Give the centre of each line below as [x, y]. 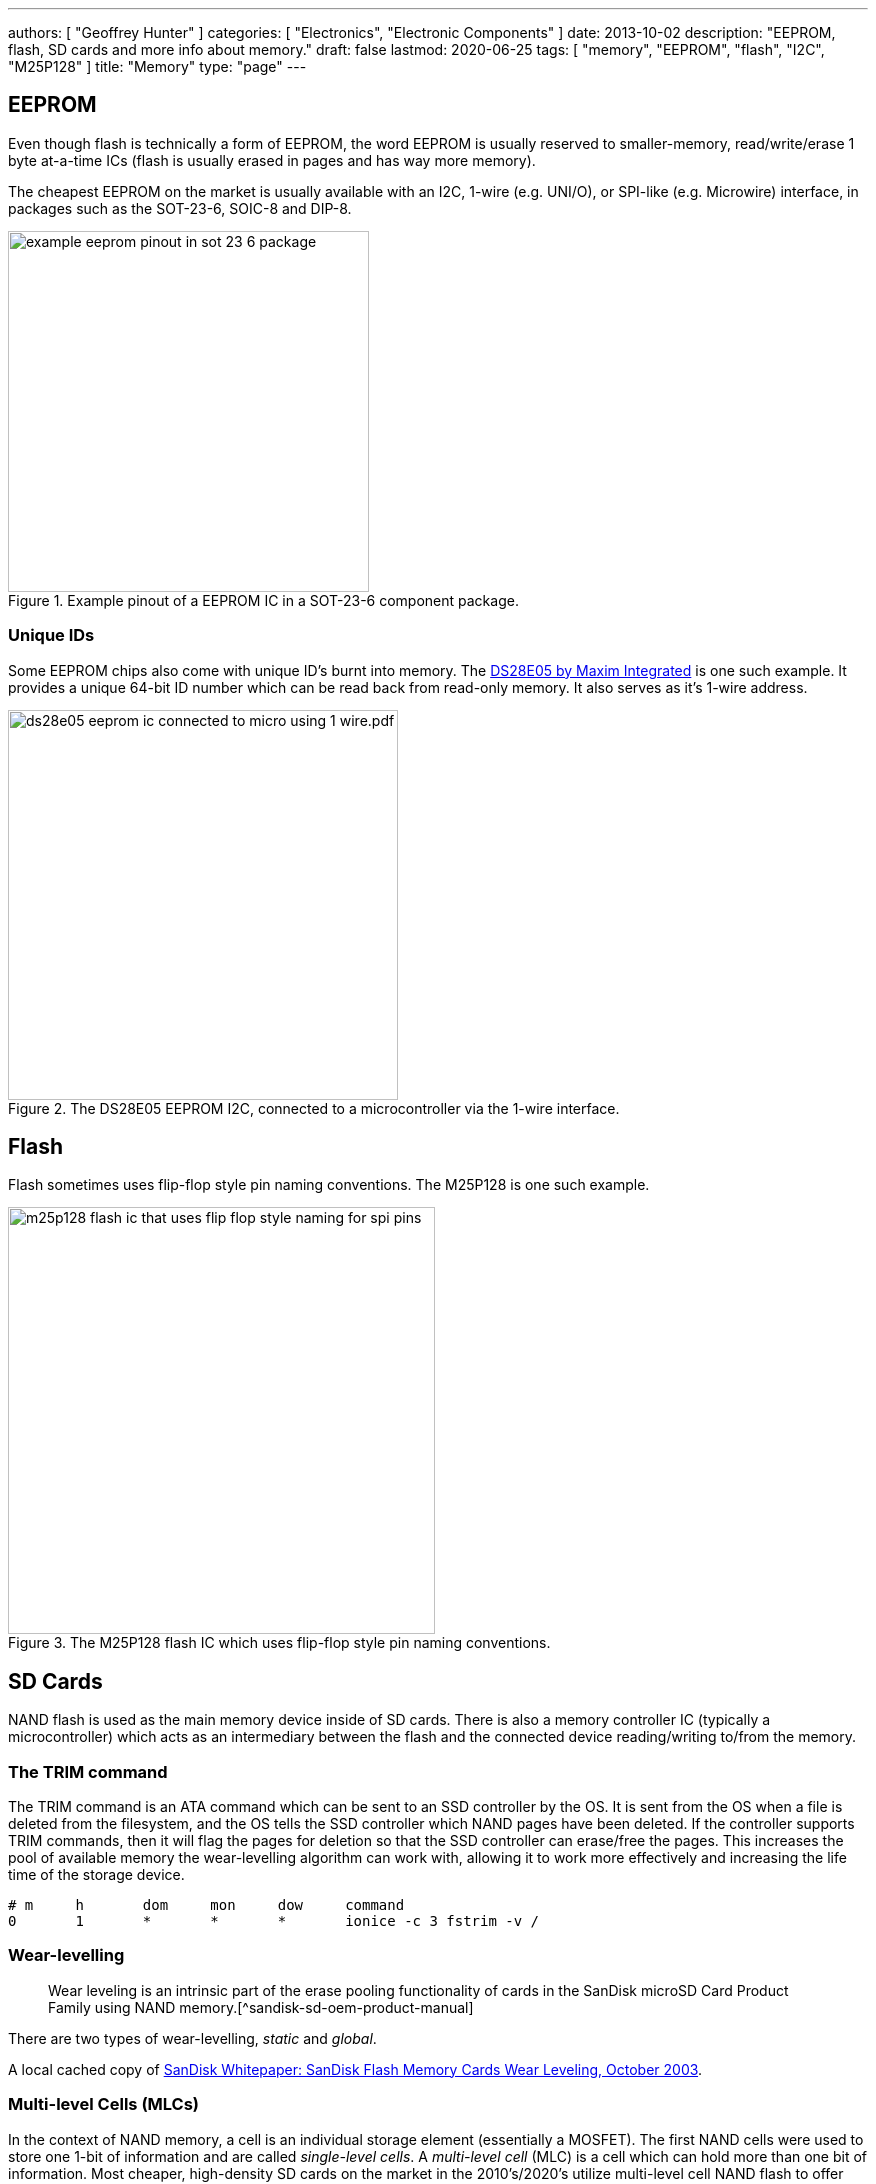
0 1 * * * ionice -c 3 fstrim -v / [274, 1921]
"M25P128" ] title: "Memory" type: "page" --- [157, 66]
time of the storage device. [96, 1875]
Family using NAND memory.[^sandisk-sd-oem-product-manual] [261, 2007]
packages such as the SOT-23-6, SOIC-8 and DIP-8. [180, 208]
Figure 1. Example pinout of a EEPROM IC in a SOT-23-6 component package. [263, 600]
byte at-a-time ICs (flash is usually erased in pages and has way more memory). [272, 160]
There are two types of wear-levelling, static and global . [192, 2038]
